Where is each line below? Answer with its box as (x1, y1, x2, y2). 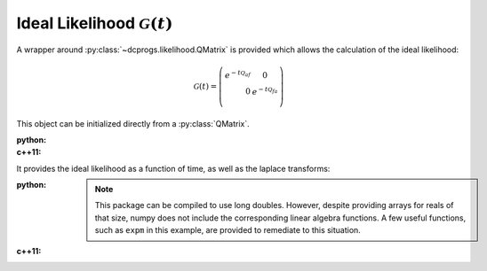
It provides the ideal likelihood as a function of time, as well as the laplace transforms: (16, 163, 331, 174)
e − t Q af (225, 69, 251, 80)
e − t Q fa (251, 85, 278, 97)
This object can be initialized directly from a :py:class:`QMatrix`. (16, 118, 251, 128)
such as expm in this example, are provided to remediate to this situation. (94, 225, 362, 236)
